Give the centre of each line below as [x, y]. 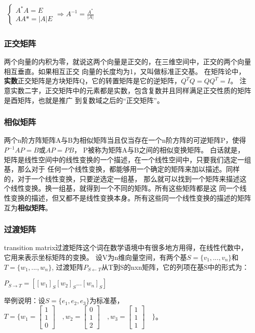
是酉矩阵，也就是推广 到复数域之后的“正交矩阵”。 [84, 100]
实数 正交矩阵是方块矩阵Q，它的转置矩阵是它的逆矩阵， [92, 81]
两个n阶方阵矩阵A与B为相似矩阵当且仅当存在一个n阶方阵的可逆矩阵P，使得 [125, 140]
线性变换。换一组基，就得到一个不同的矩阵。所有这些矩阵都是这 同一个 [125, 188]
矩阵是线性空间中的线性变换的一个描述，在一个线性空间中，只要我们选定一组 [127, 159]
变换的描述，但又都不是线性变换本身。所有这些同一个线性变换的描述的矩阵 [131, 198]
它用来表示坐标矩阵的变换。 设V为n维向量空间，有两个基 [95, 257]
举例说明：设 [25, 300]
